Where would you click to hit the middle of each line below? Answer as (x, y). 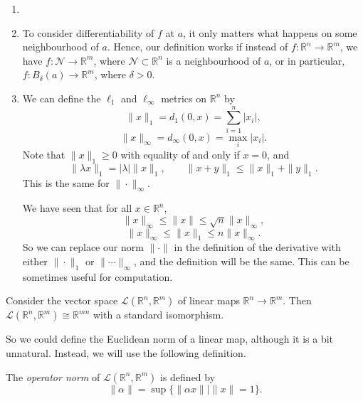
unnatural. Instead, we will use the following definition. (126, 353)
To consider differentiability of (88, 32)
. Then (297, 300)
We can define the (62, 98)
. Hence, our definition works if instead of (198, 47)
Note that (44, 154)
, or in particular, (307, 60)
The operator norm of (53, 376)
